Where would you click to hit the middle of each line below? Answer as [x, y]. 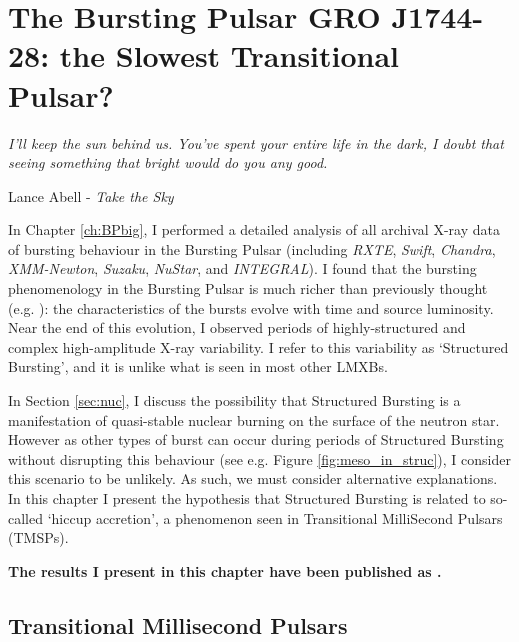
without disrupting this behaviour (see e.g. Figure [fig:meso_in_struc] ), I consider [259, 458]
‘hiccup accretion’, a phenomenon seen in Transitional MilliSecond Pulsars [275, 517]
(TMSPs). [38, 537]
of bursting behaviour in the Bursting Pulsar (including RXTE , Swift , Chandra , [252, 248]
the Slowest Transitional [229, 55]
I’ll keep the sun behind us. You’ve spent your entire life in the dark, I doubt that [256, 142]
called [25, 517]
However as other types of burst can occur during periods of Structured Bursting [256, 439]
